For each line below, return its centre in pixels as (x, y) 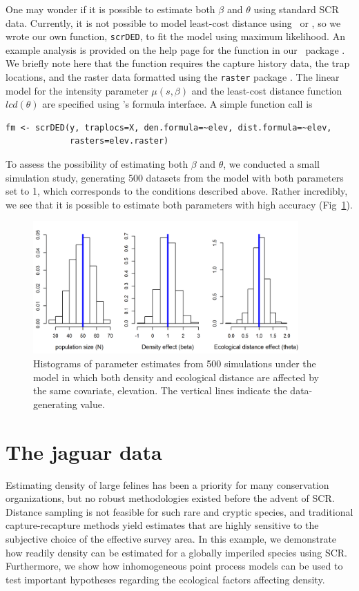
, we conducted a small (271, 164)
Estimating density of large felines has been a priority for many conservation (167, 484)
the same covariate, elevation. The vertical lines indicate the (160, 390)
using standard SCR (296, 9)
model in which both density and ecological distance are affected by (176, 377)
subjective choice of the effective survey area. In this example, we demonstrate (171, 538)
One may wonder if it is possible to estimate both (110, 9)
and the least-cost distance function (267, 90)
